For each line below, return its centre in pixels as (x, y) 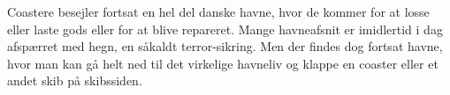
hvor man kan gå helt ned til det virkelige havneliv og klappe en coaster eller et (223, 63)
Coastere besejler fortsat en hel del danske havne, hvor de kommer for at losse (218, 11)
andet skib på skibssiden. (75, 80)
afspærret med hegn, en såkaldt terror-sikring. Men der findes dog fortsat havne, (225, 46)
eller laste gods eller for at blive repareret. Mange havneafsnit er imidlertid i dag (225, 29)
